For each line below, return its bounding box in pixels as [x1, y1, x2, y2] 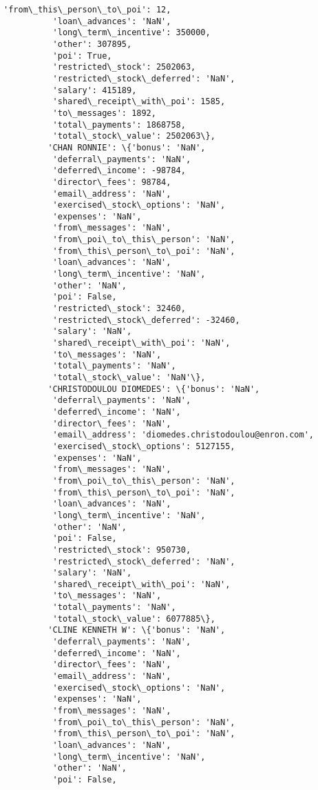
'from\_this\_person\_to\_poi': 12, [3, 5, 171, 14]
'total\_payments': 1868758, [52, 119, 186, 130]
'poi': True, [52, 50, 112, 61]
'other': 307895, [52, 39, 132, 49]
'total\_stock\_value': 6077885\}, [52, 613, 215, 624]
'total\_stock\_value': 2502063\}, [52, 131, 215, 141]
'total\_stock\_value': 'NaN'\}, [52, 373, 206, 382]
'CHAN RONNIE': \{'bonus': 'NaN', [47, 142, 206, 152]
